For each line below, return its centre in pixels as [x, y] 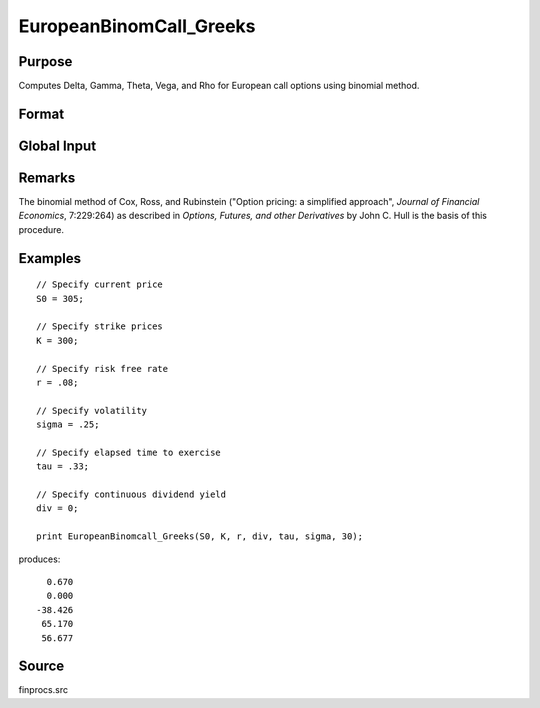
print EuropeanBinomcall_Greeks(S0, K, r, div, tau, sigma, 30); [200, 536]
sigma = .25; [68, 424]
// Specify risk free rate [102, 368]
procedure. [41, 229]
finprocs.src [43, 690]
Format [41, 113]
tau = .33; [63, 466]
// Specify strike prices [100, 326]
